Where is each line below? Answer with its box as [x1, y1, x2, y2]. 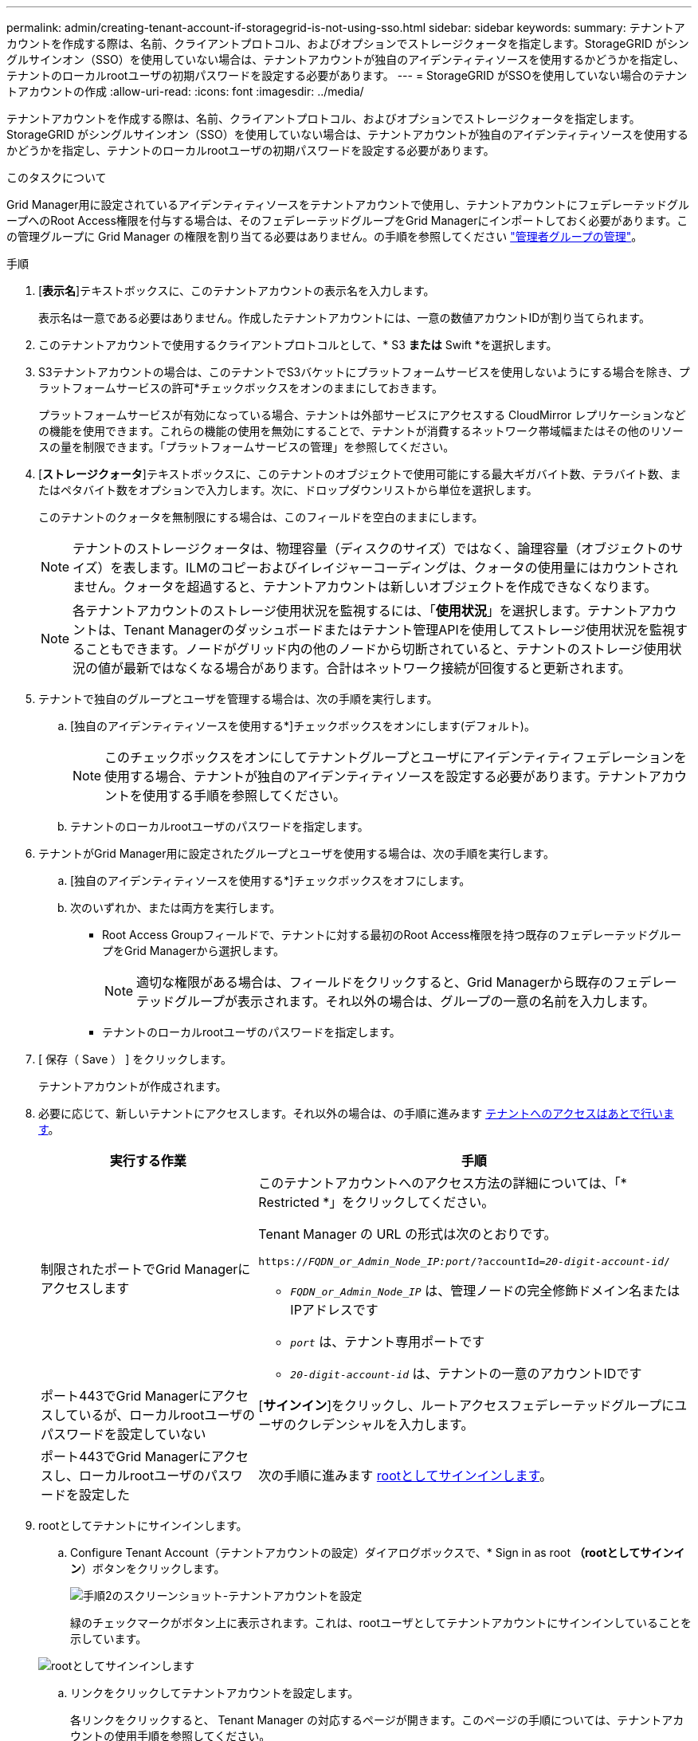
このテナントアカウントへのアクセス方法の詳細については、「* [258, 1175, 627, 1191]
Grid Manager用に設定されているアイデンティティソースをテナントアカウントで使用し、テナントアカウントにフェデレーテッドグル [6, 198, 689, 211]
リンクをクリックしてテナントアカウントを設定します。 [70, 1686, 359, 1700]
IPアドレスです [290, 1302, 378, 1318]
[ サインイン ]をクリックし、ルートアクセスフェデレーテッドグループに [258, 1397, 675, 1413]
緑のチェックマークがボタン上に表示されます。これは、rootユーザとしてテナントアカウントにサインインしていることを [70, 1616, 692, 1629]
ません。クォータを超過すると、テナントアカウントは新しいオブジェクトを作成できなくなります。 [73, 579, 657, 595]
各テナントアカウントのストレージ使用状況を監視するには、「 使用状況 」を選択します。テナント [73, 603, 639, 619]
